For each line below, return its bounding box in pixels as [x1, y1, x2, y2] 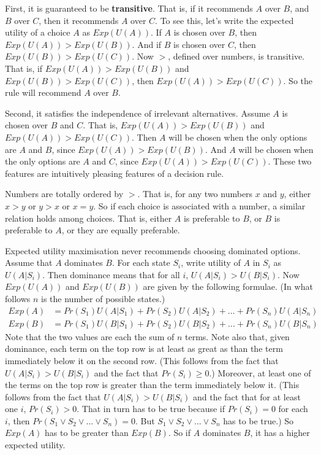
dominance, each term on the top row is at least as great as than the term [5, 342, 283, 355]
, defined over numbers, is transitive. [168, 50, 305, 63]
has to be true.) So [223, 414, 294, 427]
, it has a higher [250, 426, 310, 439]
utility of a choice [5, 26, 70, 39]
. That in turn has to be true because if [77, 402, 225, 415]
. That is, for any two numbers [137, 187, 253, 200]
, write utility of [181, 256, 241, 269]
